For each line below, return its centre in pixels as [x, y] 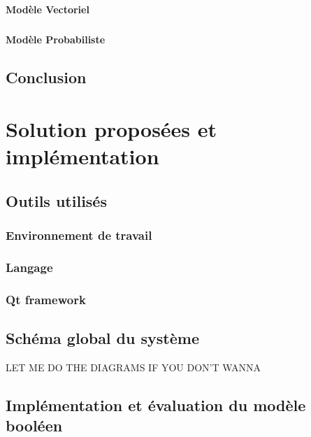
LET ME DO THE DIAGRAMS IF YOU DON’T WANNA [133, 367]
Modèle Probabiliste [56, 40]
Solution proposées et [111, 128]
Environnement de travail [79, 235]
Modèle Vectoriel [48, 9]
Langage [29, 267]
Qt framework [46, 299]
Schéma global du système [102, 337]
